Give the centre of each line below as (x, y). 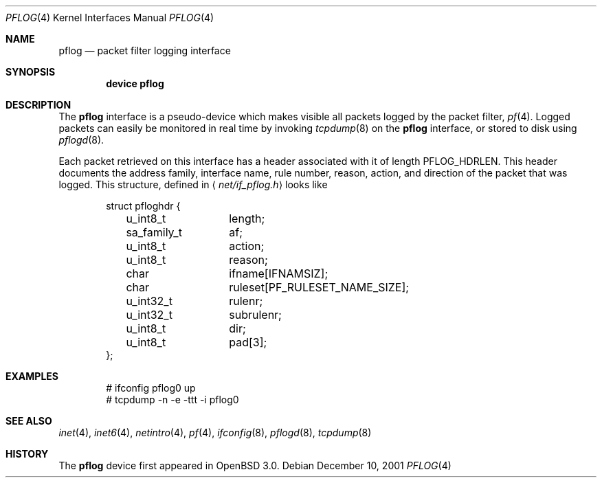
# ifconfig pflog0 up (151, 388)
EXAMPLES (32, 376)
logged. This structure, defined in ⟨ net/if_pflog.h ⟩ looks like (193, 184)
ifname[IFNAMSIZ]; (279, 273)
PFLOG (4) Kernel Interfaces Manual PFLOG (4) (110, 18)
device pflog (135, 83)
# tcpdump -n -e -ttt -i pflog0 (172, 400)
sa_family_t (154, 232)
